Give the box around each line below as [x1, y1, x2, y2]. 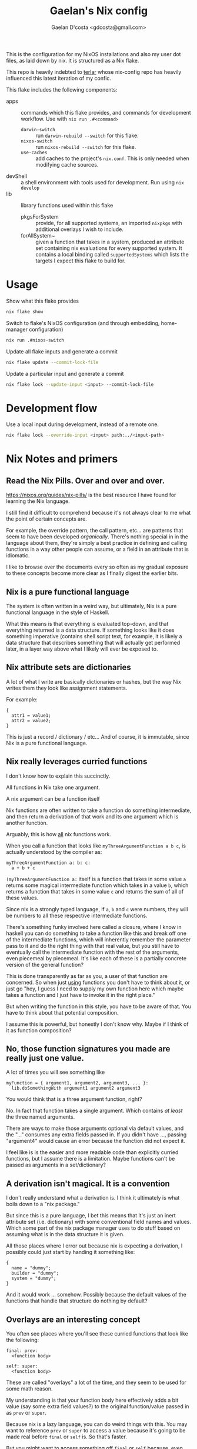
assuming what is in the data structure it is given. [6, 1231, 125, 1238]
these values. [6, 894, 39, 901]
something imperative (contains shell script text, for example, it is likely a [6, 633, 182, 639]
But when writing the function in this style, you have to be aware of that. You [6, 1003, 191, 1010]
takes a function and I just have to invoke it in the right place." [6, 991, 155, 998]
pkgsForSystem [21, 213, 59, 220]
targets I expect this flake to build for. [35, 257, 126, 264]
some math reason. [6, 1385, 53, 1392]
